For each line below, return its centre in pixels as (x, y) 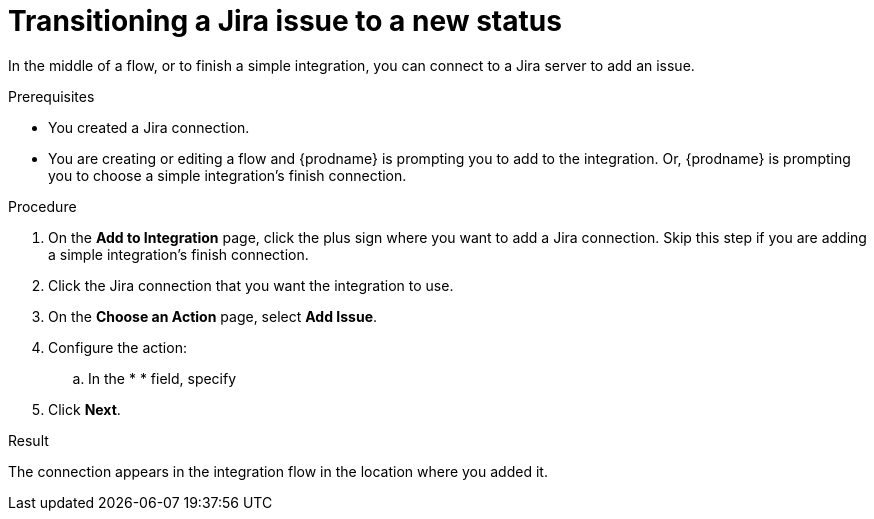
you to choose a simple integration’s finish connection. (227, 175)
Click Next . (84, 409)
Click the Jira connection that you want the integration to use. (251, 285)
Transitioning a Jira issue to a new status (285, 21)
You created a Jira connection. (149, 127)
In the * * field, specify (162, 378)
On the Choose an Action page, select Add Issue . (213, 316)
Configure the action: (117, 347)
